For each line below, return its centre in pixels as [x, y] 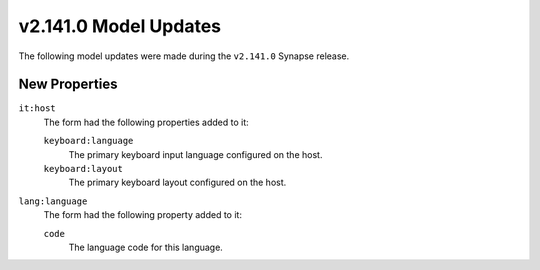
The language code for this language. [146, 247]
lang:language [53, 201]
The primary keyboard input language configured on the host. [195, 154]
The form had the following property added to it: [142, 215]
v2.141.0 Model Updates [120, 26]
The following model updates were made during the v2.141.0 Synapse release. [184, 56]
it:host [37, 108]
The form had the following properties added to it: [146, 122]
